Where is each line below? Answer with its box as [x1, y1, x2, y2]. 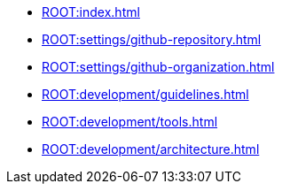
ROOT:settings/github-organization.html [42, 59, 275, 74]
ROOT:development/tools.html [42, 114, 218, 129]
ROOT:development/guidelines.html [42, 87, 249, 102]
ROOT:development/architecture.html [42, 141, 260, 157]
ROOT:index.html [42, 4, 140, 19]
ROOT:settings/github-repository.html [42, 32, 262, 47]
